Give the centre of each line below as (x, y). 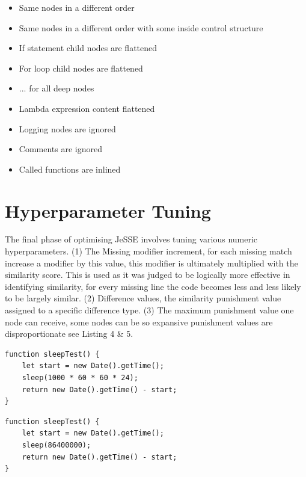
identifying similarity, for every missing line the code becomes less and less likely (153, 286)
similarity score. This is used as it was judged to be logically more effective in (148, 275)
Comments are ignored (60, 149)
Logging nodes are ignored (67, 128)
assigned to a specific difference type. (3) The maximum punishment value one (149, 310)
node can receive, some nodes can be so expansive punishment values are (139, 322)
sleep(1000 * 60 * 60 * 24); (80, 378)
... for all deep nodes (57, 88)
